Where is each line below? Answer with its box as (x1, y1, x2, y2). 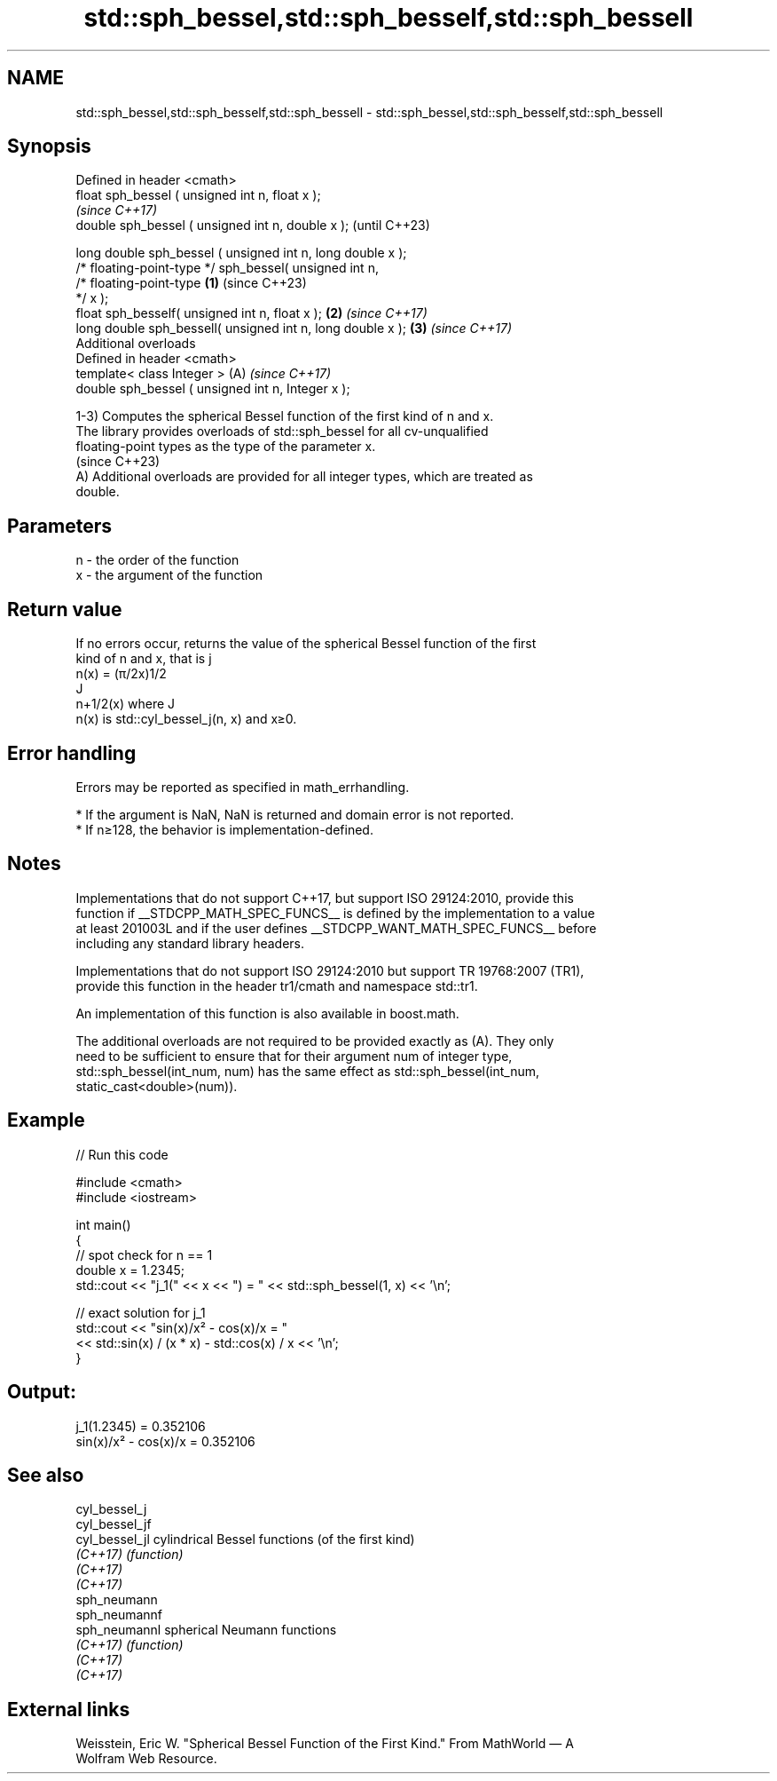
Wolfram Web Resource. (75, 1751, 217, 1767)
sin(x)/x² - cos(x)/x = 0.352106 (75, 1433, 255, 1449)
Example (7, 1109, 85, 1132)
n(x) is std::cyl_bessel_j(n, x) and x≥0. (75, 711, 297, 727)
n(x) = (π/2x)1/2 (75, 666, 167, 682)
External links (7, 1698, 130, 1721)
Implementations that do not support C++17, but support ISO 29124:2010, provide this (75, 890, 574, 906)
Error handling (7, 741, 137, 764)
